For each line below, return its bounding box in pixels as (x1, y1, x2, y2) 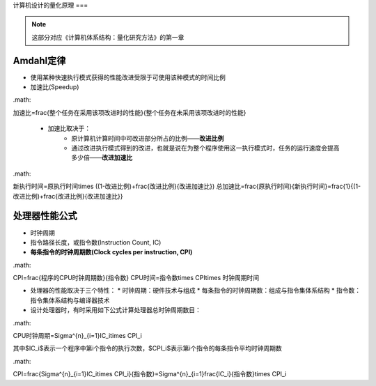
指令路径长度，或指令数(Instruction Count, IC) (30, 238, 162, 247)
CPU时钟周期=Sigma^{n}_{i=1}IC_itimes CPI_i (13, 332, 142, 340)
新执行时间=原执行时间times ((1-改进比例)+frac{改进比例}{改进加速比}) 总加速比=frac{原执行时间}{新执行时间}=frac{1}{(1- (13, 182, 361, 191)
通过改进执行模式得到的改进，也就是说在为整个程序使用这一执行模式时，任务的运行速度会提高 (71, 144, 340, 153)
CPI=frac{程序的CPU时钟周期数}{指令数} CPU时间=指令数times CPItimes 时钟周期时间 (13, 274, 260, 282)
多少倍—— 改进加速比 (71, 153, 132, 162)
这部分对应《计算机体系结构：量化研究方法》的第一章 (31, 33, 185, 41)
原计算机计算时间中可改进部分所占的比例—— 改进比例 (71, 134, 224, 142)
